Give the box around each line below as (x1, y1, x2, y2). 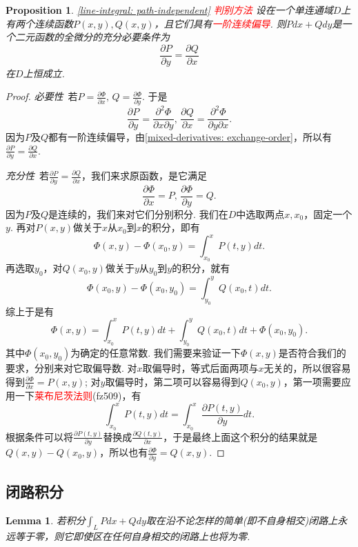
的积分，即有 (141, 220, 200, 235)
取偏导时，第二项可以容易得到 (105, 374, 241, 388)
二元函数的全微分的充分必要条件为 (14, 30, 170, 44)
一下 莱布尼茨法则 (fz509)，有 (14, 388, 141, 403)
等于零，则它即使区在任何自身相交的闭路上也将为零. (14, 528, 250, 543)
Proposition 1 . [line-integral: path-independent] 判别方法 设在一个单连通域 (6, 3, 333, 17)
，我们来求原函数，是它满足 (81, 168, 208, 183)
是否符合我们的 (278, 346, 346, 360)
